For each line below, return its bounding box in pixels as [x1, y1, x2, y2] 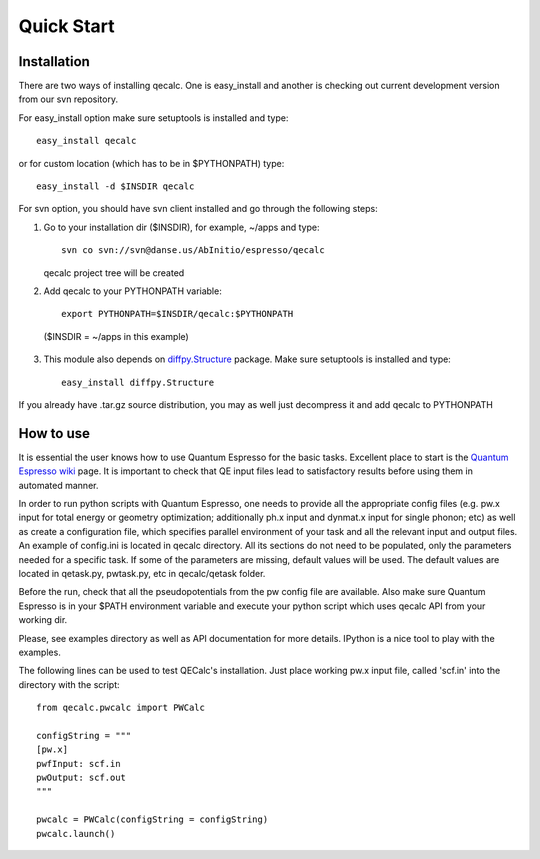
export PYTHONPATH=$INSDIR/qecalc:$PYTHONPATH [61, 308, 294, 320]
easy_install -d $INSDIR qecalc [36, 181, 195, 192]
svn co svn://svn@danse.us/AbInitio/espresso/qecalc [61, 245, 325, 256]
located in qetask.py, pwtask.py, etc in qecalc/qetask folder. [18, 567, 266, 579]
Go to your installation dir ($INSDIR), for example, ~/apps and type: [43, 221, 320, 233]
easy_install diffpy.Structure [61, 376, 215, 388]
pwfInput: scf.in [36, 758, 121, 769]
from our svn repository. [18, 93, 119, 105]
